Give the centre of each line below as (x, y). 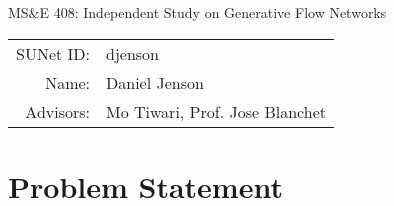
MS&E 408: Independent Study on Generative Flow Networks (197, 12)
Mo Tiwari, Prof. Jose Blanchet (216, 111)
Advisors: (58, 111)
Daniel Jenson (155, 82)
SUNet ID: (53, 53)
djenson (133, 53)
